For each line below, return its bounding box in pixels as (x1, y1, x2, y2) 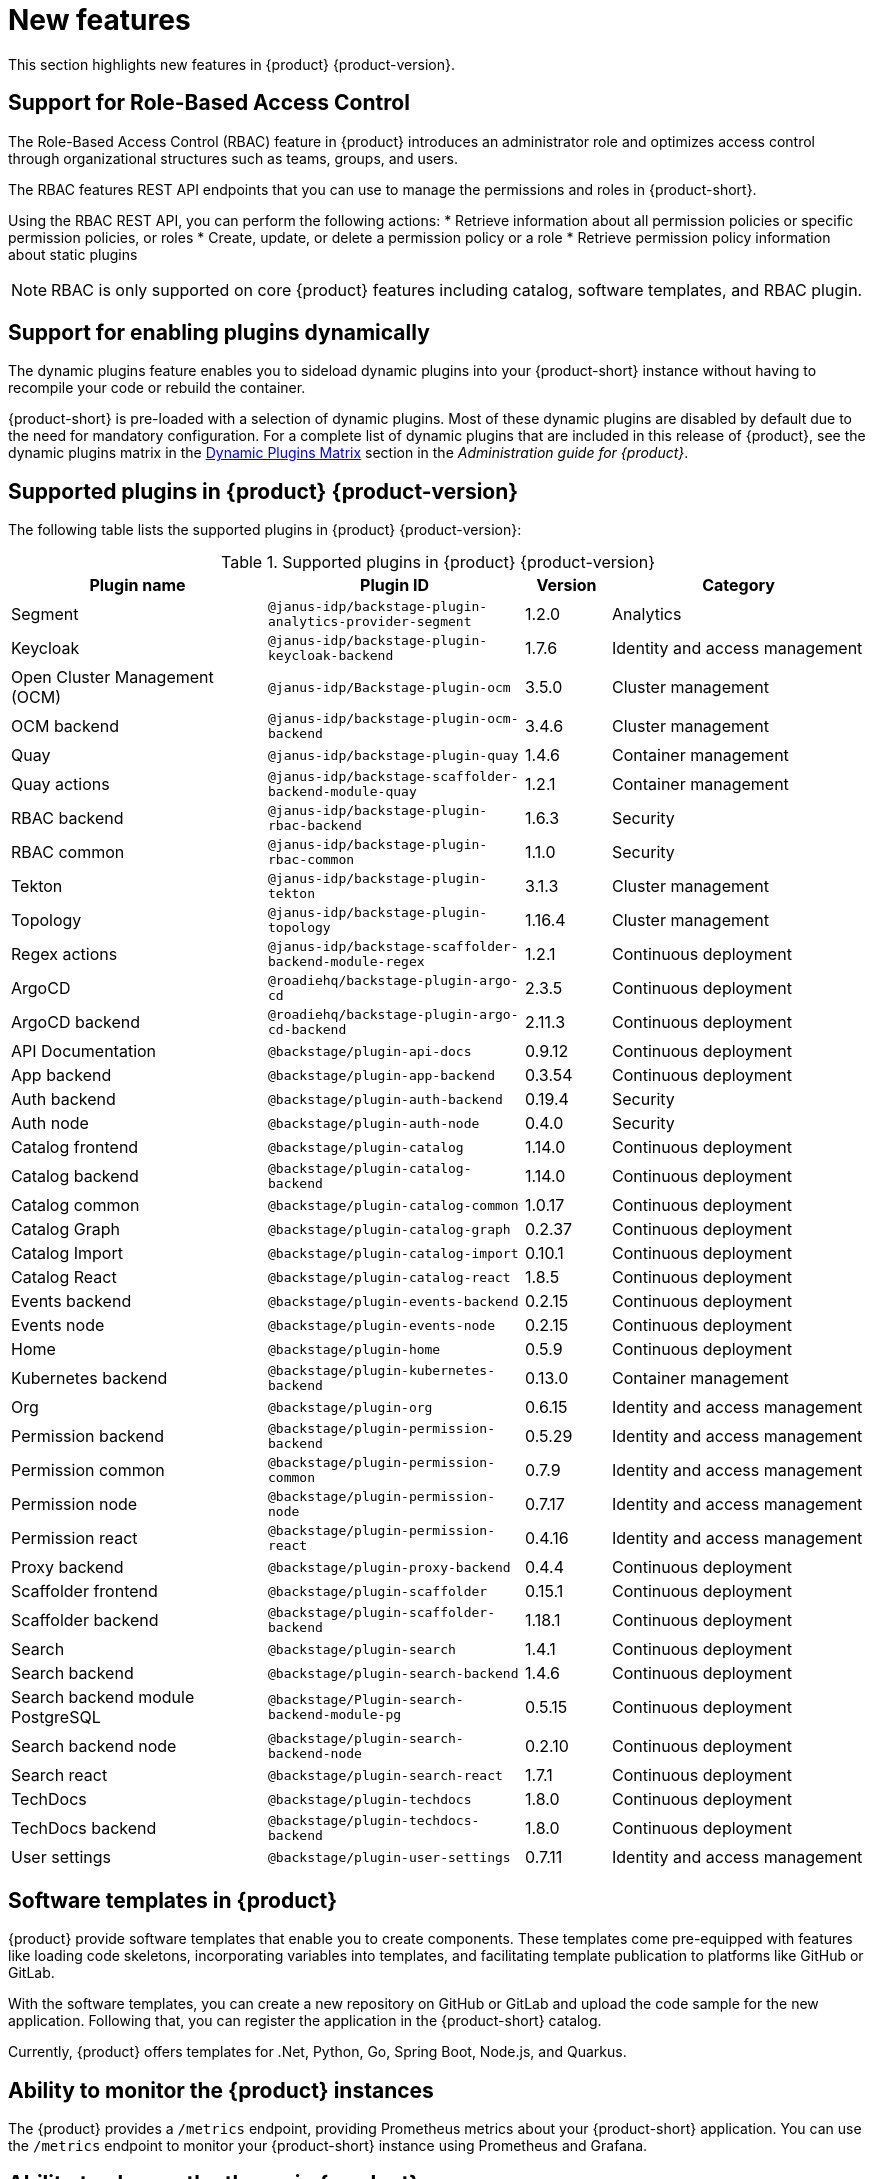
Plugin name (89, 575, 186, 596)
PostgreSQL (11, 1707, 101, 1728)
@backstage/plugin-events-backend (268, 1293, 519, 1309)
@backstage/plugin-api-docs (268, 1043, 472, 1059)
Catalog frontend (11, 1137, 139, 1158)
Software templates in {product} (8, 1887, 338, 1913)
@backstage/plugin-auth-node (268, 1115, 480, 1131)
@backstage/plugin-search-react (268, 1767, 503, 1783)
